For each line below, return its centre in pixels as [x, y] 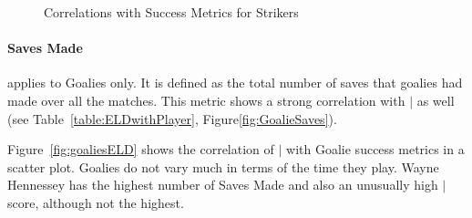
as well [436, 100]
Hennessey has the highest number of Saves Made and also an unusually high [223, 185]
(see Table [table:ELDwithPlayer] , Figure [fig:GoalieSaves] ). [172, 118]
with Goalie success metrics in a [375, 149]
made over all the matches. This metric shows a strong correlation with [206, 100]
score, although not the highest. [96, 202]
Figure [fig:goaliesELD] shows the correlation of [141, 149]
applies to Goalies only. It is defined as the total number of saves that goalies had [235, 83]
